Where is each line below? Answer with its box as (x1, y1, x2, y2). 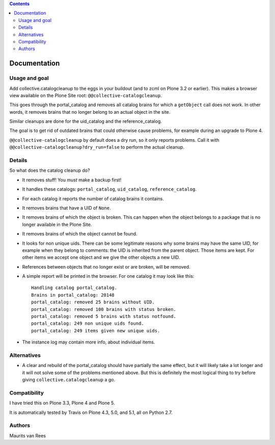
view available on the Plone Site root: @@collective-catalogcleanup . (9, 92, 162, 98)
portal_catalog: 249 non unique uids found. (31, 321, 145, 326)
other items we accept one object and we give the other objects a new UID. (22, 254, 180, 260)
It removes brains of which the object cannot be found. (22, 231, 137, 237)
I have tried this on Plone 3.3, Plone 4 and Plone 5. (9, 400, 115, 406)
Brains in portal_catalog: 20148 (31, 292, 115, 298)
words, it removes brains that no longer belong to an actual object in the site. (9, 109, 171, 115)
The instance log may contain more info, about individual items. (22, 339, 155, 345)
